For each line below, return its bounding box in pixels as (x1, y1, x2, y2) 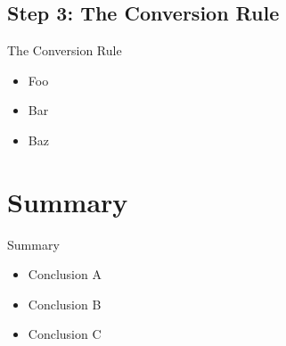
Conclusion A (28, 265, 102, 284)
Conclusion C (28, 325, 102, 343)
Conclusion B (28, 294, 102, 313)
